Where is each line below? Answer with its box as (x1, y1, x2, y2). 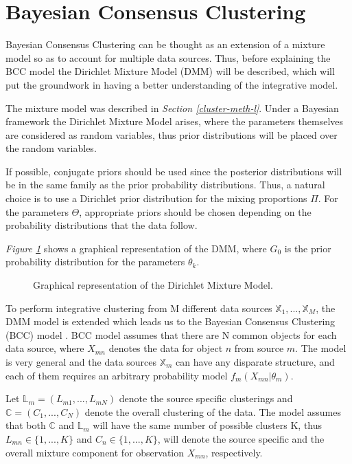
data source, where (5, 341, 84, 355)
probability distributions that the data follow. (5, 218, 198, 232)
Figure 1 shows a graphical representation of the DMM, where (5, 241, 267, 255)
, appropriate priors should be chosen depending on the (79, 204, 312, 219)
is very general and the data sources (5, 355, 157, 368)
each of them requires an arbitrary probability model (5, 368, 228, 382)
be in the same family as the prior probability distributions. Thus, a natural (5, 177, 325, 192)
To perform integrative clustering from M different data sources (5, 300, 272, 315)
